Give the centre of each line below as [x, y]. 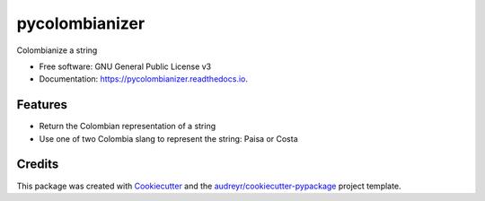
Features [42, 105]
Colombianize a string [57, 50]
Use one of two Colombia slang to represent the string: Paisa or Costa [168, 138]
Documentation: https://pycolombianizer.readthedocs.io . [144, 79]
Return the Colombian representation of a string [128, 127]
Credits [38, 165]
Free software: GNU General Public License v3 [125, 66]
